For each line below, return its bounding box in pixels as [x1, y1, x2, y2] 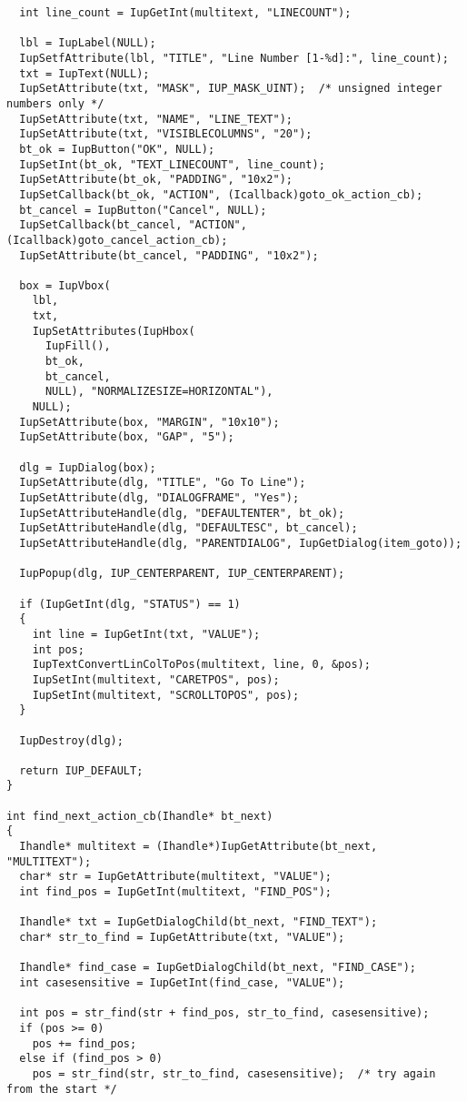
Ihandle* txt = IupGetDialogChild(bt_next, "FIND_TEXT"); [19, 915, 378, 929]
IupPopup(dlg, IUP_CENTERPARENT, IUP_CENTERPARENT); [19, 567, 345, 581]
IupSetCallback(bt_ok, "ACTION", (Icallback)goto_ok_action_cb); [19, 187, 423, 201]
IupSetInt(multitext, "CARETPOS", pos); [32, 672, 280, 686]
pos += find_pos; [32, 1036, 137, 1050]
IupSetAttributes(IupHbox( [32, 324, 195, 338]
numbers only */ [6, 96, 104, 110]
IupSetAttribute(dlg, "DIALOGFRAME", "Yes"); [19, 491, 300, 504]
